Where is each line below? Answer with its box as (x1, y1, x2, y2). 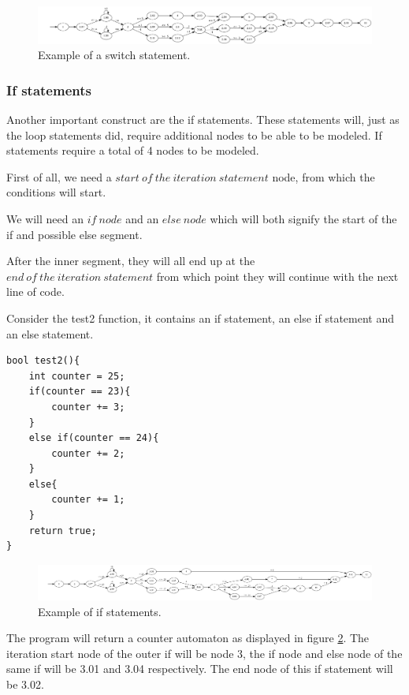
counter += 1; (51, 494, 125, 506)
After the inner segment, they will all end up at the (6, 252, 255, 269)
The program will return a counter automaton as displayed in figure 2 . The (6, 630, 370, 646)
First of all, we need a (6, 168, 112, 185)
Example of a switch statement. (38, 47, 191, 63)
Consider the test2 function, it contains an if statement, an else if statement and (6, 309, 395, 326)
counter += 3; (51, 401, 125, 413)
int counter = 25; (28, 370, 125, 382)
